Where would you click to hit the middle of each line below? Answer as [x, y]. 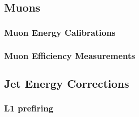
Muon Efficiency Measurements [70, 55]
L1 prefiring [29, 108]
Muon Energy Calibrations [60, 32]
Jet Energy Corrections [67, 83]
